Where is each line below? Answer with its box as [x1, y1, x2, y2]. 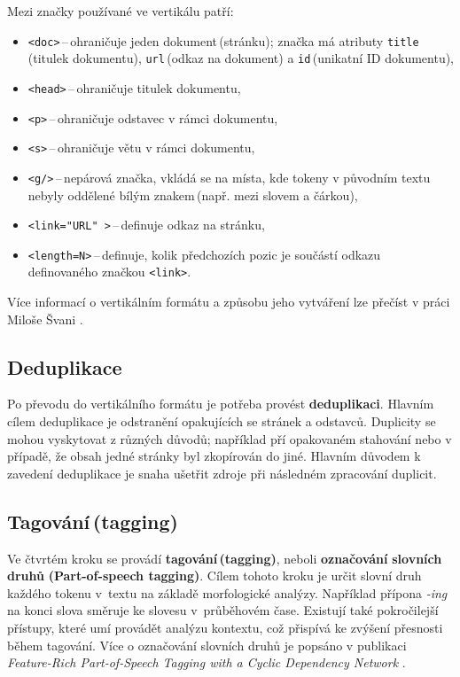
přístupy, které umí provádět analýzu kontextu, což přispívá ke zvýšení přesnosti [7, 619, 443, 637]
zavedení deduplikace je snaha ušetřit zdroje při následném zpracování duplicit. [7, 463, 437, 482]
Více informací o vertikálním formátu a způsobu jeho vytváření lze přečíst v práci [7, 292, 450, 311]
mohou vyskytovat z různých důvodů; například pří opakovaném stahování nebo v [7, 429, 452, 447]
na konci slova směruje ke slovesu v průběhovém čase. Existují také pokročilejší [7, 601, 439, 619]
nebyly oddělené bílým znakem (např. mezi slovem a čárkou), [27, 185, 358, 204]
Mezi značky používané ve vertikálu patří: [7, 2, 234, 19]
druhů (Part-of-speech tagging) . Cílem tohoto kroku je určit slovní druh [7, 566, 422, 585]
